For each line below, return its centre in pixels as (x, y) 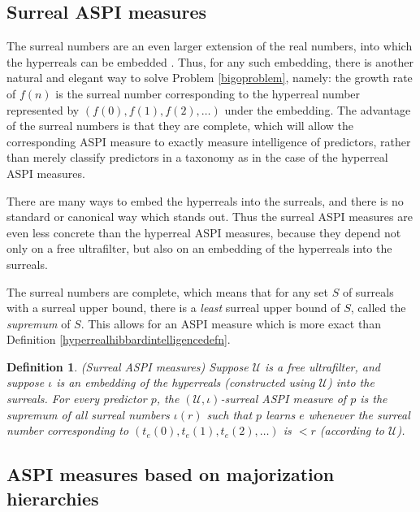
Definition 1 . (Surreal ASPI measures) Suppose (128, 366)
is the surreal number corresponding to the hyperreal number (208, 93)
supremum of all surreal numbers (88, 414)
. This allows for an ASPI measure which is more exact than (231, 323)
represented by (43, 109)
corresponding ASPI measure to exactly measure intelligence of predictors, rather (209, 141)
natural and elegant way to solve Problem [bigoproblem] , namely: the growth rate (210, 78)
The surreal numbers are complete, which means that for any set (167, 291)
